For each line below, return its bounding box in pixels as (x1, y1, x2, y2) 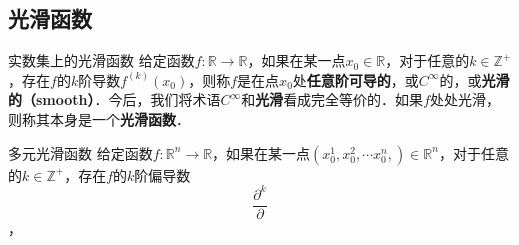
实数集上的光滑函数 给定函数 (8, 50, 195, 71)
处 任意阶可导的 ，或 (292, 69, 419, 90)
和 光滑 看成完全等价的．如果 (241, 89, 424, 110)
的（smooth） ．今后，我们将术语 (8, 89, 221, 110)
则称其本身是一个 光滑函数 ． (8, 108, 190, 129)
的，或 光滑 (439, 69, 510, 90)
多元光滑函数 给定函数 (8, 142, 153, 163)
